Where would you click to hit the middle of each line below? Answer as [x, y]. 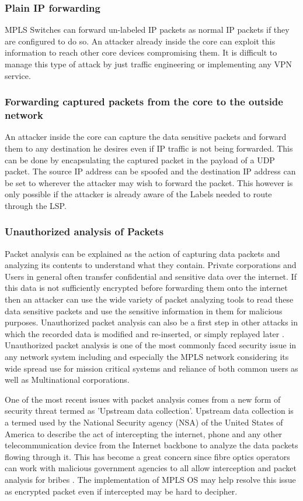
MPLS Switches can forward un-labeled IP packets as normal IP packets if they [147, 30]
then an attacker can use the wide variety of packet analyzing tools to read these [149, 299]
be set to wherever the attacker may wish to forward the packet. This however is [149, 182]
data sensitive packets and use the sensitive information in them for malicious [144, 310]
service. [18, 75]
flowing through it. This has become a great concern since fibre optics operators [147, 456]
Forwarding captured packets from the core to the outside [144, 102]
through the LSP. [36, 205]
